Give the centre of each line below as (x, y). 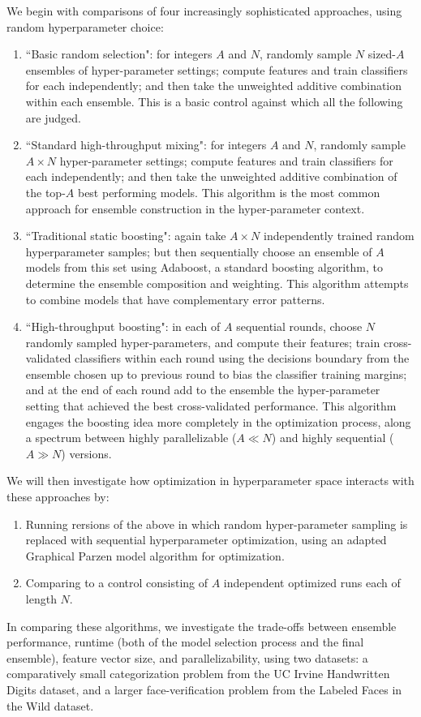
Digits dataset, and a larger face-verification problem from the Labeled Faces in (204, 689)
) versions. (86, 453)
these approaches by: (58, 497)
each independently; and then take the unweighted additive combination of (211, 176)
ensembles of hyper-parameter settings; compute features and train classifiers (217, 69)
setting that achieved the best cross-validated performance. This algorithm (211, 406)
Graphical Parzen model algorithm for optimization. (155, 555)
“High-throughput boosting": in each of (123, 326)
